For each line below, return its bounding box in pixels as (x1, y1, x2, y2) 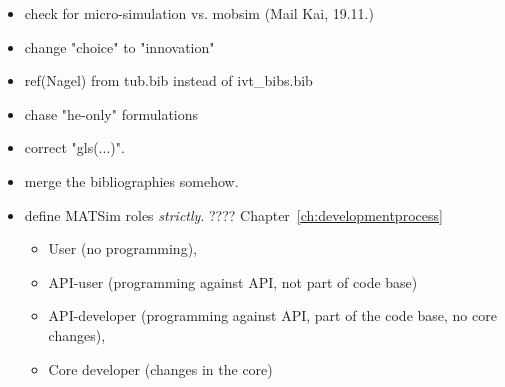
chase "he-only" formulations (24, 103, 199, 124)
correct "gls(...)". (24, 137, 125, 158)
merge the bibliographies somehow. (24, 170, 239, 191)
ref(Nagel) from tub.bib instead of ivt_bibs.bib (24, 70, 313, 91)
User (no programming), (48, 238, 197, 259)
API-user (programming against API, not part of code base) (48, 271, 418, 292)
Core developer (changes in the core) (48, 358, 273, 379)
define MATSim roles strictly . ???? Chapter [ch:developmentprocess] (24, 204, 443, 225)
